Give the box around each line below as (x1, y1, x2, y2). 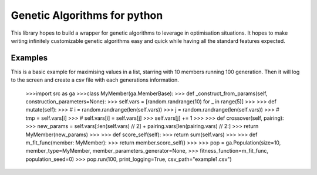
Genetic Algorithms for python (11, 9, 163, 22)
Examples (11, 53, 48, 63)
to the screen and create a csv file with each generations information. (11, 76, 179, 83)
